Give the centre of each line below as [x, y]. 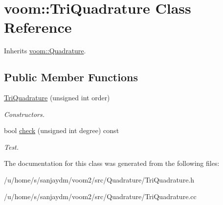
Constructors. [24, 114]
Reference [38, 27]
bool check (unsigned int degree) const [62, 130]
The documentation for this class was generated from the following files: [112, 163]
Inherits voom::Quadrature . [45, 51]
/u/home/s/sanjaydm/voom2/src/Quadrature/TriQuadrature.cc [100, 196]
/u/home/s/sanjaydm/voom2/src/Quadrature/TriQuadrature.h [99, 180]
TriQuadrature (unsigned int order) [57, 98]
